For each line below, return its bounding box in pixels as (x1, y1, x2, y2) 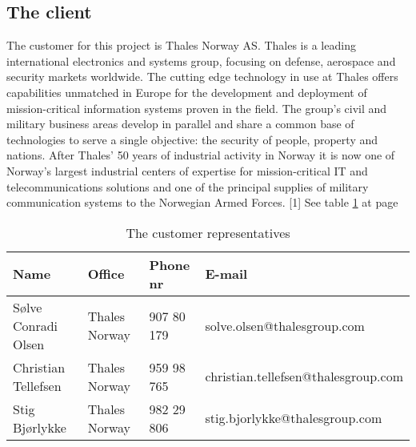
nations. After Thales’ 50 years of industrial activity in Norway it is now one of (6, 147, 395, 163)
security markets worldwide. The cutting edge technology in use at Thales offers (6, 68, 398, 85)
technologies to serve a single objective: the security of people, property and (6, 131, 378, 147)
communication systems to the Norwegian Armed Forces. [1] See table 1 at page (6, 194, 398, 211)
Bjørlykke (13, 417, 66, 437)
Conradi (13, 316, 58, 335)
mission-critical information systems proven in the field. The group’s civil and (6, 99, 387, 116)
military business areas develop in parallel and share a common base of (6, 115, 354, 132)
